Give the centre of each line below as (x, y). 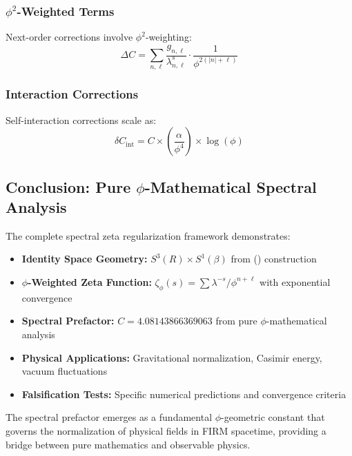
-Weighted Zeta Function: (90, 281)
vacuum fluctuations (65, 371)
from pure (236, 321)
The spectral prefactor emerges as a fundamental (109, 417)
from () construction (274, 259)
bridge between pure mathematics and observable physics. (128, 444)
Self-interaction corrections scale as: (81, 120)
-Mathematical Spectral (231, 186)
